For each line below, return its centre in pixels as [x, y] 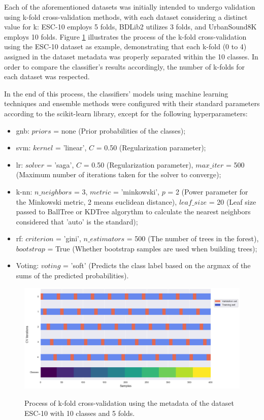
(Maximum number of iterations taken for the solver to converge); [119, 174]
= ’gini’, [69, 238]
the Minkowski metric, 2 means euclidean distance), [96, 201]
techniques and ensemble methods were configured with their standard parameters [132, 103]
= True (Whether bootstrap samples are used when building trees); [152, 248]
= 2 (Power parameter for [208, 191]
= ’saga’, [60, 164]
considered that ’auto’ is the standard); [77, 221]
